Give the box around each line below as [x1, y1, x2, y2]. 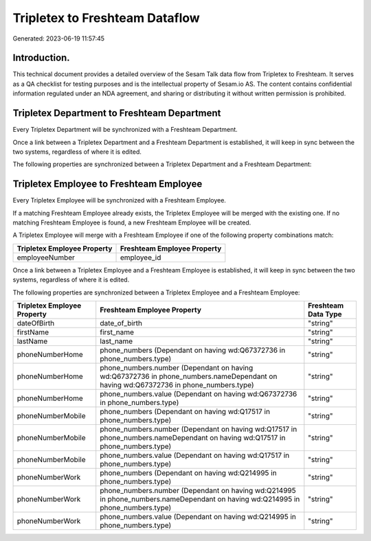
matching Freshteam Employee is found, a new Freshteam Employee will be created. [12, 218, 251, 227]
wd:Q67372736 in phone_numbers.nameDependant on [100, 371, 278, 381]
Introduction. [12, 52, 70, 64]
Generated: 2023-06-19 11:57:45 [12, 34, 105, 43]
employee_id [120, 253, 161, 262]
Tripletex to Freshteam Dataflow [12, 10, 201, 25]
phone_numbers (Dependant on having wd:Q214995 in [100, 468, 278, 477]
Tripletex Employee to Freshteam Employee [12, 179, 203, 190]
